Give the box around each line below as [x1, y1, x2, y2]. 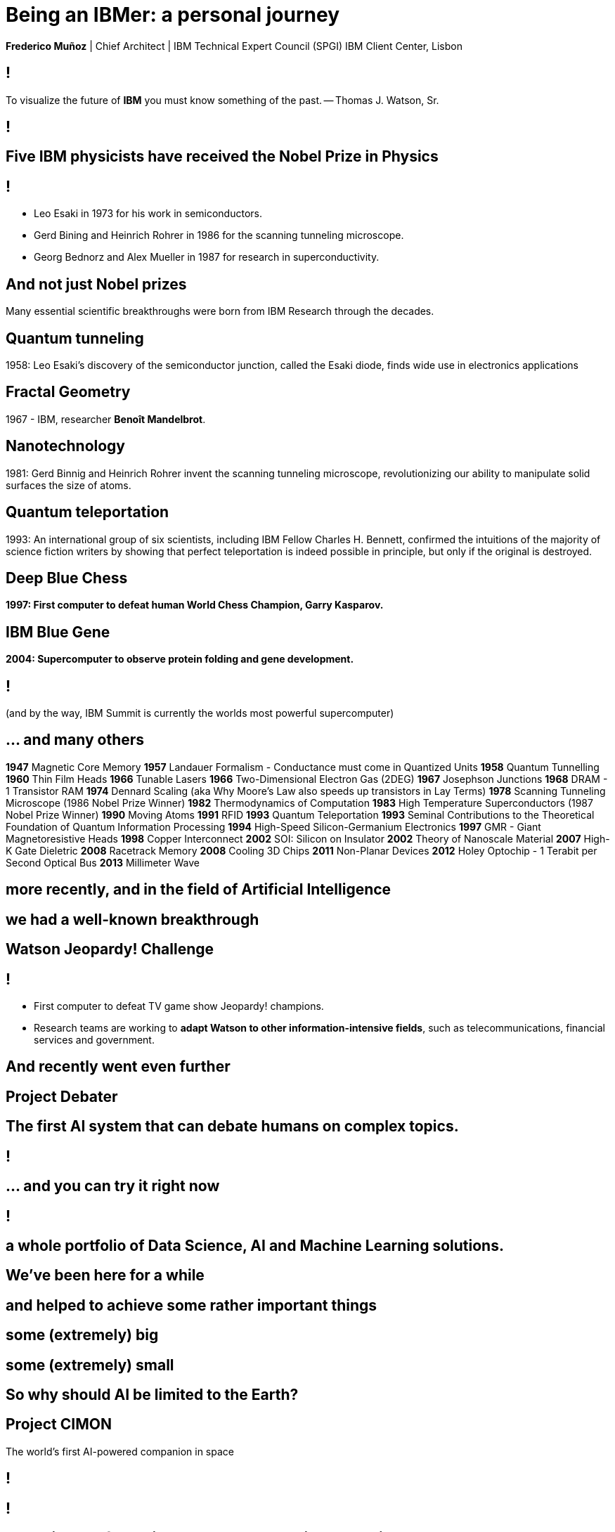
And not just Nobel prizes [6, 275, 187, 293]
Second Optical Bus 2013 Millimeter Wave [6, 856, 200, 869]
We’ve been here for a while [6, 1266, 205, 1285]
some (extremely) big [6, 1326, 159, 1344]
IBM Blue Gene [6, 623, 110, 641]
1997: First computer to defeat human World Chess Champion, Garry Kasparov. [6, 599, 384, 611]
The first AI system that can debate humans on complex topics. [6, 1117, 459, 1136]
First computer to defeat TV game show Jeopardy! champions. [34, 999, 324, 1012]
